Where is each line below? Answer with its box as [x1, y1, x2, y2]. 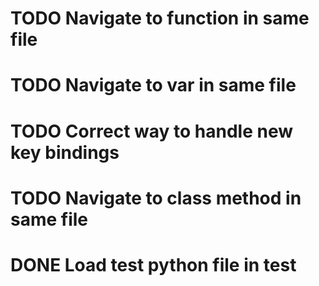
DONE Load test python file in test [10, 253, 297, 276]
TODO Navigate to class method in [10, 187, 302, 209]
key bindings [10, 141, 120, 164]
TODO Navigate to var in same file [10, 74, 297, 97]
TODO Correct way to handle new [10, 120, 294, 142]
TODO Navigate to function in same [10, 7, 310, 30]
